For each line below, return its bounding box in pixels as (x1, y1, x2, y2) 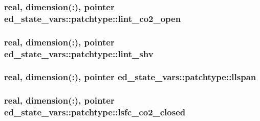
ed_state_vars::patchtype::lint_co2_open (4, 12, 181, 25)
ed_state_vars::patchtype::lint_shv (4, 47, 154, 60)
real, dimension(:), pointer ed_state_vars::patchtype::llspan (4, 70, 256, 83)
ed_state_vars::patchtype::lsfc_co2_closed (4, 106, 186, 118)
